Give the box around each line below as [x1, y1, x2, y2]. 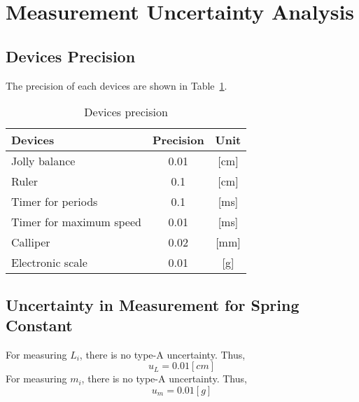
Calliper [11, 234, 50, 251]
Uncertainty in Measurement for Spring [6, 293, 300, 315]
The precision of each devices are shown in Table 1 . [6, 78, 227, 92]
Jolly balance [11, 153, 76, 169]
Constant [6, 314, 73, 335]
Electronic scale [11, 254, 87, 271]
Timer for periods [11, 193, 98, 210]
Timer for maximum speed [11, 214, 141, 230]
